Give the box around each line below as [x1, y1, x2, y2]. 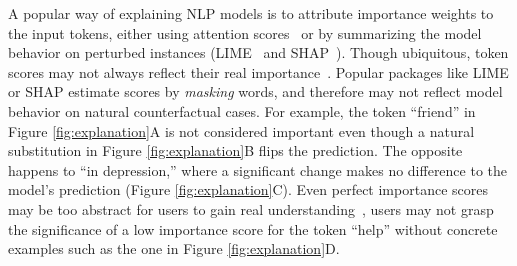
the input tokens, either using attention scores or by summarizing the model [8, 22, 482, 43]
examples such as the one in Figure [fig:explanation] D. [8, 238, 340, 259]
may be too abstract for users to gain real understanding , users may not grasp [8, 198, 494, 219]
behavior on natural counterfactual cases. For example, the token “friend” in [8, 100, 476, 121]
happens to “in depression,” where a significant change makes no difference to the [8, 159, 508, 180]
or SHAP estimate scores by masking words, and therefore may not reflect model [8, 81, 503, 102]
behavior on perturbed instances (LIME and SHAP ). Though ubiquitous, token [8, 42, 509, 63]
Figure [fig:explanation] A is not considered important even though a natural [8, 120, 475, 141]
